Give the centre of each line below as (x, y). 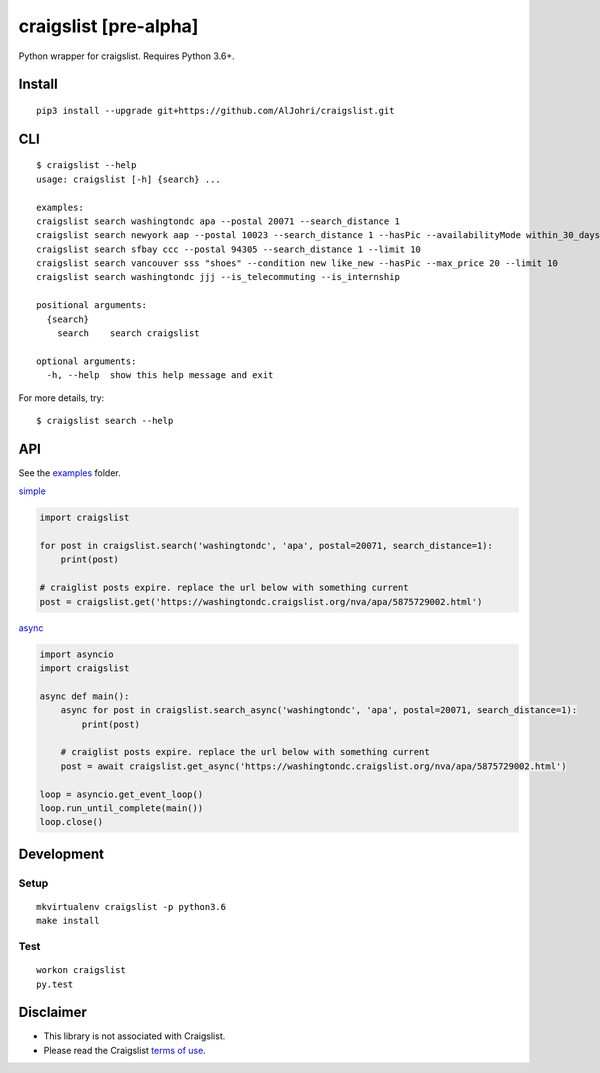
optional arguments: (86, 361)
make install (68, 921)
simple (32, 491)
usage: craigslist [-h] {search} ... (129, 179)
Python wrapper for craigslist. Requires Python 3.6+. (126, 56)
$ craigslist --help (86, 165)
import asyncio (76, 654)
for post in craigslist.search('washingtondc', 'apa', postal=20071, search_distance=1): (266, 546)
